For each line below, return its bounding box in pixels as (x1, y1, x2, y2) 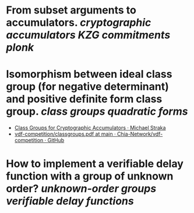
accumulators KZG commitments (6, 29, 171, 42)
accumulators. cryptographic (6, 16, 151, 29)
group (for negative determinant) (6, 80, 169, 94)
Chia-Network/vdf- (117, 130, 163, 138)
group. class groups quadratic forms (6, 105, 188, 118)
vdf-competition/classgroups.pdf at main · (14, 130, 116, 138)
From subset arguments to (6, 4, 137, 17)
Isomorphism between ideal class (6, 68, 172, 81)
